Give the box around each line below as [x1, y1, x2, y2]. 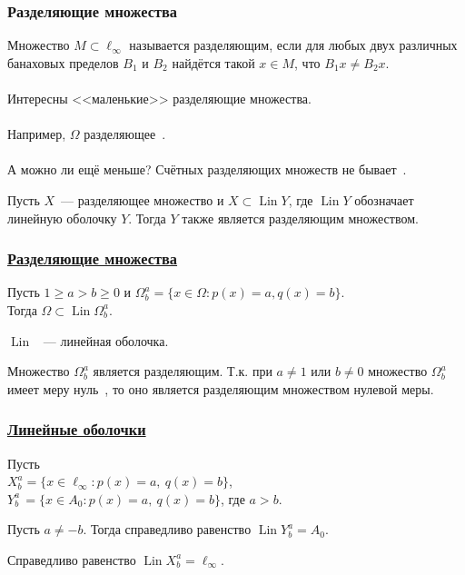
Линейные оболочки [7, 418, 146, 441]
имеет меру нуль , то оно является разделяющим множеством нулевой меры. [7, 379, 434, 398]
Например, [7, 124, 66, 144]
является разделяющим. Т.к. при [93, 362, 272, 381]
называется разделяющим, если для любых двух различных [129, 35, 458, 55]
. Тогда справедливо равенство [83, 520, 252, 539]
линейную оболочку [7, 208, 117, 227]
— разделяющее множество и [61, 190, 224, 209]
